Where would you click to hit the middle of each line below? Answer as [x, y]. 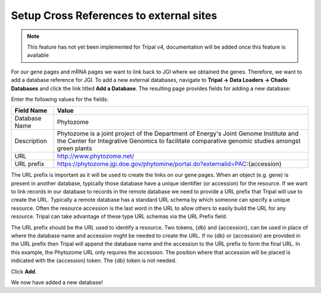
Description [31, 141]
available [38, 55]
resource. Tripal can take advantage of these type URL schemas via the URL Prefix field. [119, 216]
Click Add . [24, 271]
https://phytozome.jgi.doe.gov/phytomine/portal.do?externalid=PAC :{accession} [169, 164]
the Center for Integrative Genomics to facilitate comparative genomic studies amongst [179, 141]
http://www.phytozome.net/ [96, 156]
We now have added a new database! [57, 282]
